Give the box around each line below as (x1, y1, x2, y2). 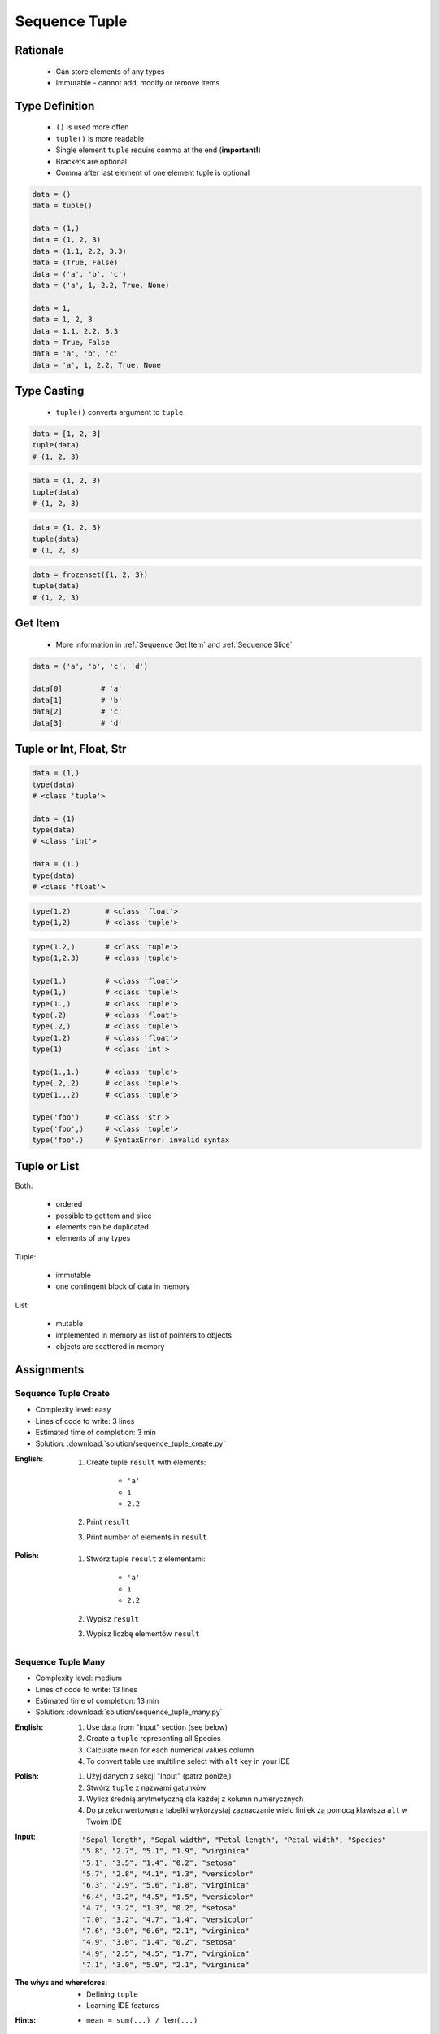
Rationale (15, 43, 64, 57)
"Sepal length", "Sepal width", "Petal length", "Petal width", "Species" (81, 1835, 387, 1844)
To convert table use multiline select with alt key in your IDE (86, 1756, 291, 1766)
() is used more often (55, 122, 129, 132)
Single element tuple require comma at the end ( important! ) (55, 145, 262, 155)
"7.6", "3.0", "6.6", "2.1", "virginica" (81, 1926, 250, 1936)
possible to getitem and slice (55, 1211, 152, 1220)
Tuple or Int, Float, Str (15, 741, 127, 756)
